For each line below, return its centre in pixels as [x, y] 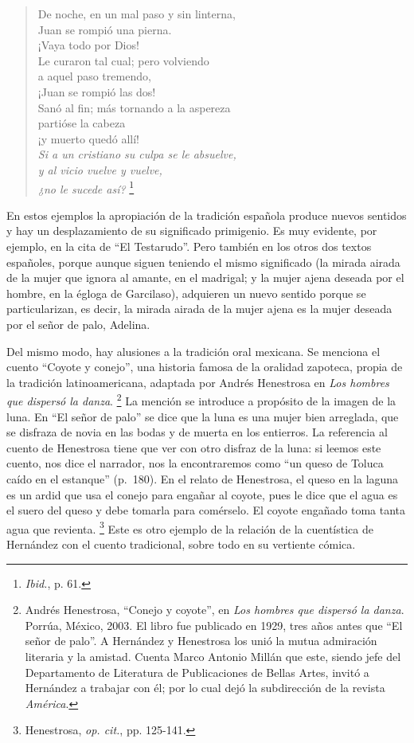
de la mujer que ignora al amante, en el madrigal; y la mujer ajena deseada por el [205, 278]
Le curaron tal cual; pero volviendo [123, 60]
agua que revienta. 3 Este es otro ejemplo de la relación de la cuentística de [190, 527]
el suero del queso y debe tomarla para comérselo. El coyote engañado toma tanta [206, 510]
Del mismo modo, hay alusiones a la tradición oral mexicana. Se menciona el [193, 351]
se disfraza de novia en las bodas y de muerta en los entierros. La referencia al [197, 432]
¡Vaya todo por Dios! [88, 45]
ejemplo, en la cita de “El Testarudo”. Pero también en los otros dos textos [189, 246]
